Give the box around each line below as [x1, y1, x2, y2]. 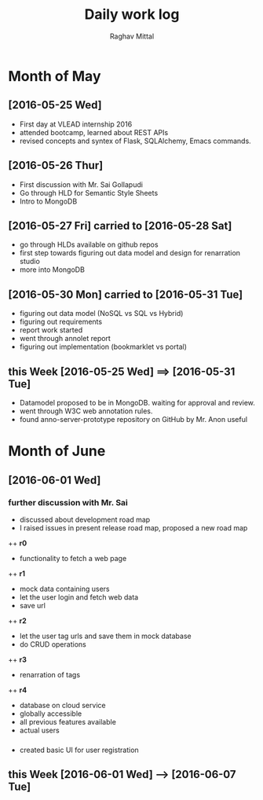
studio [19, 257, 41, 266]
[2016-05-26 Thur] [8, 159, 104, 172]
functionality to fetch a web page [19, 553, 127, 563]
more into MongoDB [19, 265, 85, 274]
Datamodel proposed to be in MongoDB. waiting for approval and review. [19, 398, 255, 407]
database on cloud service [19, 700, 106, 710]
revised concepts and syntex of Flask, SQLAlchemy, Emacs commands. [19, 136, 251, 145]
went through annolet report [19, 334, 111, 343]
